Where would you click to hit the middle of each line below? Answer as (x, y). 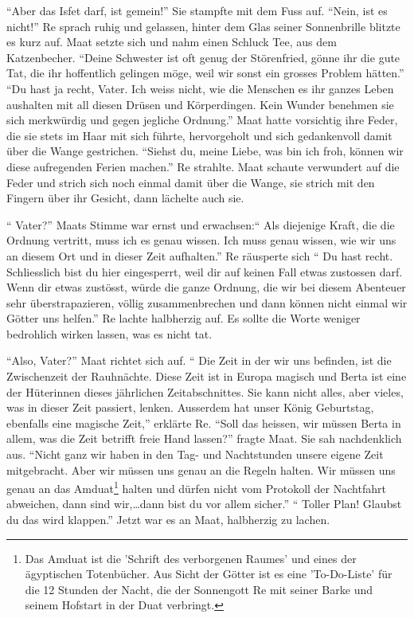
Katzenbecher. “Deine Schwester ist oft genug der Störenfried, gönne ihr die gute (203, 57)
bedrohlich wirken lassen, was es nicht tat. (109, 333)
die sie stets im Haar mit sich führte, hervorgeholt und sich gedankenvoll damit (199, 135)
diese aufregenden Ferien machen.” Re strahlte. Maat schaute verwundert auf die (203, 166)
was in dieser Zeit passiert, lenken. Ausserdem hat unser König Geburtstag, (190, 407)
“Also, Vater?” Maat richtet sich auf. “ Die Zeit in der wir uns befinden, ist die (199, 360)
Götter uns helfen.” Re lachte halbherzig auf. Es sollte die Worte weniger (184, 318)
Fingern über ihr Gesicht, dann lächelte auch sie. (125, 198)
